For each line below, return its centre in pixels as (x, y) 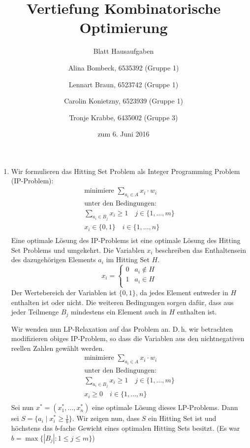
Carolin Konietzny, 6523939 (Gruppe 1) (124, 101)
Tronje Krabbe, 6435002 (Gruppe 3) (124, 117)
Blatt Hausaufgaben (124, 51)
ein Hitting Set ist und (182, 418)
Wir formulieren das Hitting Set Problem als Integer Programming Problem (125, 171)
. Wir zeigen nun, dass (106, 418)
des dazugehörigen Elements (53, 259)
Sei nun (22, 407)
